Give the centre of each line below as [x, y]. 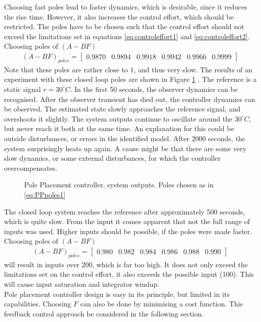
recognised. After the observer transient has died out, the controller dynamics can [130, 99]
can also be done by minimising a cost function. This [161, 304]
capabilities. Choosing [38, 304]
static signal [23, 89]
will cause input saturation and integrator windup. [82, 284]
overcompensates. [31, 168]
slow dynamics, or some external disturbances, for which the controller [112, 158]
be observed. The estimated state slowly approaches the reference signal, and [122, 109]
